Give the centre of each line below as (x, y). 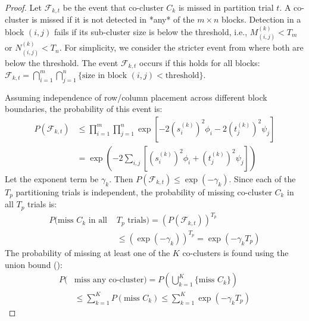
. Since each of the (262, 179)
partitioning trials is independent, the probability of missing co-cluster (144, 192)
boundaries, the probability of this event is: (84, 109)
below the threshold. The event (62, 62)
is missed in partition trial (226, 7)
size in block (104, 75)
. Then (121, 179)
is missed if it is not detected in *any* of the (113, 19)
